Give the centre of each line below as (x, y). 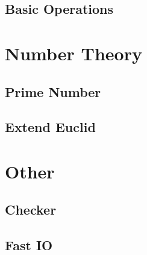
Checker (31, 209)
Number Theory (73, 53)
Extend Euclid (50, 127)
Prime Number (53, 91)
